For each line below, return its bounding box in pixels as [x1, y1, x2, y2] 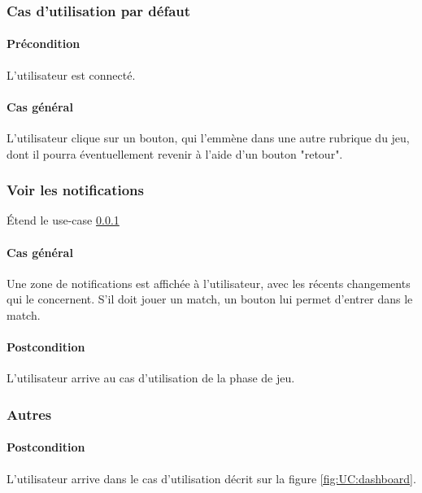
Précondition [7, 35, 80, 52]
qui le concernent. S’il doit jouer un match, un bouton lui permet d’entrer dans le [7, 290, 413, 308]
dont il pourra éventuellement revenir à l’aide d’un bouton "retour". [7, 145, 343, 162]
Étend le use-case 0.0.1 [7, 212, 120, 229]
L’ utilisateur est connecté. [7, 66, 136, 83]
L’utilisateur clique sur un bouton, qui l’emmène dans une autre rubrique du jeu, [7, 129, 410, 146]
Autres [7, 404, 52, 424]
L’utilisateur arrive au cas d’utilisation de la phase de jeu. [7, 369, 295, 386]
